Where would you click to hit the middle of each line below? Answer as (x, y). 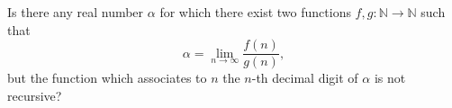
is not (390, 78)
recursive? (35, 95)
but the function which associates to (107, 78)
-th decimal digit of (305, 78)
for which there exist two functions (255, 12)
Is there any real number (76, 12)
